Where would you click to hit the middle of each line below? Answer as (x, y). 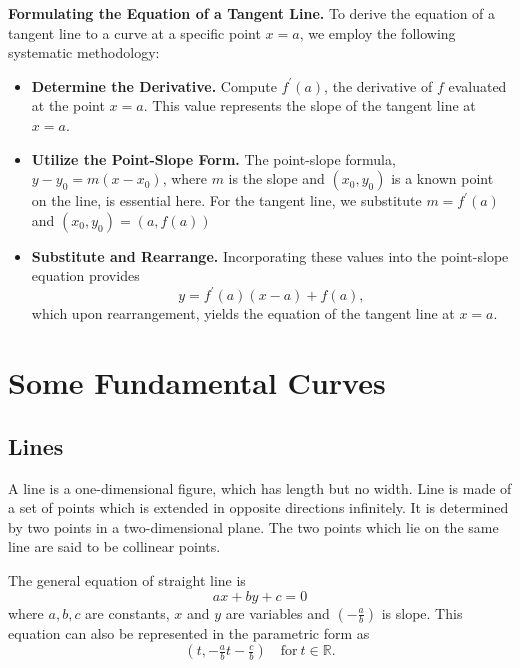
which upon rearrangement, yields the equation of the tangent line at (243, 313)
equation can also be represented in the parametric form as (189, 632)
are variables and (277, 612)
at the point (68, 105)
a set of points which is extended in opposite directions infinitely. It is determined (258, 507)
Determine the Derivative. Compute (154, 85)
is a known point (442, 178)
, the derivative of (378, 85)
